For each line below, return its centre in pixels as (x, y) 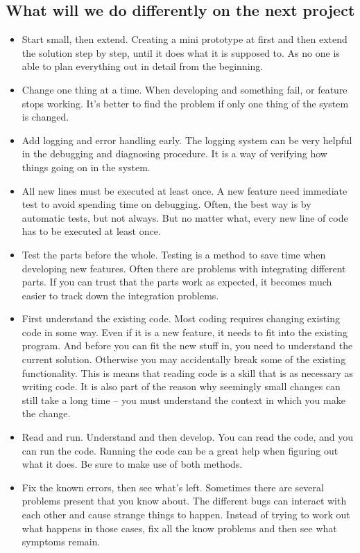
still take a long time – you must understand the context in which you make (183, 400)
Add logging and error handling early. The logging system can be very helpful (187, 140)
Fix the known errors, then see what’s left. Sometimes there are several (173, 487)
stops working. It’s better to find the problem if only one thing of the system (185, 103)
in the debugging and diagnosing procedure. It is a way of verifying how (174, 153)
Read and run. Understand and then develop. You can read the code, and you (188, 437)
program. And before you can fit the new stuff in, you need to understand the (187, 345)
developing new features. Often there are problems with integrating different (184, 268)
